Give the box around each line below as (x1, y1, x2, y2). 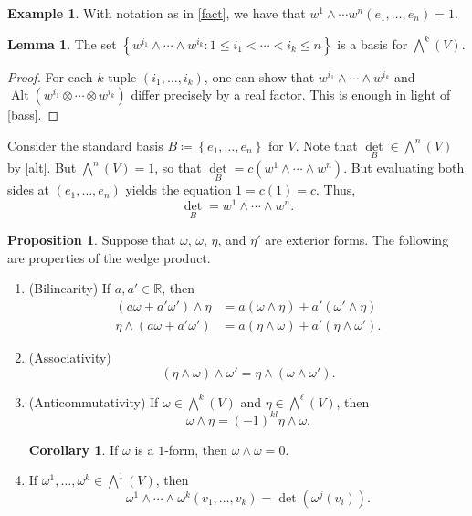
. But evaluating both (343, 158, 465, 176)
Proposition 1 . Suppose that (7, 230, 176, 249)
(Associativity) (28, 347, 111, 366)
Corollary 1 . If (28, 439, 119, 458)
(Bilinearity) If (28, 279, 111, 298)
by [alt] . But (7, 158, 77, 176)
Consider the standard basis (7, 135, 163, 154)
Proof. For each (7, 67, 93, 86)
